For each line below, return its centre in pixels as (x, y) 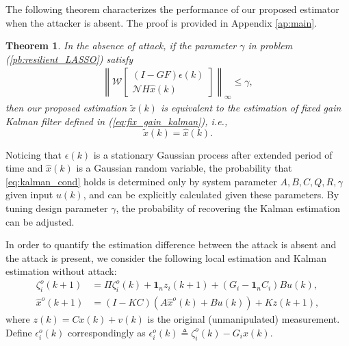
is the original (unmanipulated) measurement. (244, 319)
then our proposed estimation (66, 108)
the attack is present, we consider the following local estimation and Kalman (166, 257)
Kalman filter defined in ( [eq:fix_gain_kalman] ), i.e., (117, 121)
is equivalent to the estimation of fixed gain (251, 108)
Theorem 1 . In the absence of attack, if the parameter (121, 45)
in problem (270, 45)
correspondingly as (107, 332)
